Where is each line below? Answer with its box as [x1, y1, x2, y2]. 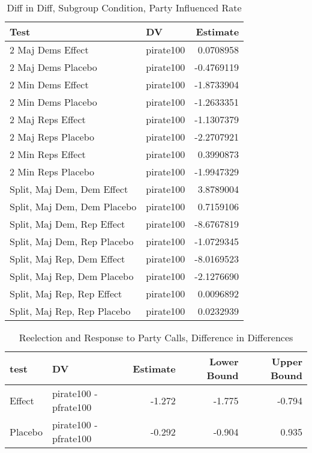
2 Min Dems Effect [10, 78, 89, 91]
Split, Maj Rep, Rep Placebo [10, 304, 131, 318]
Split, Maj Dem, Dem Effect [10, 182, 128, 196]
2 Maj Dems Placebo [10, 60, 97, 74]
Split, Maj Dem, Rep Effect [10, 217, 125, 231]
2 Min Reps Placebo [10, 165, 94, 178]
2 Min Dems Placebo [10, 95, 97, 109]
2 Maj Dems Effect [10, 43, 89, 56]
